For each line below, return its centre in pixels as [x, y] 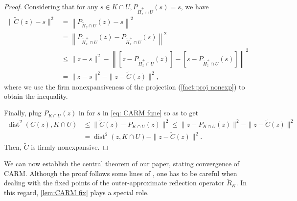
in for [87, 113]
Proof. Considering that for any [51, 6]
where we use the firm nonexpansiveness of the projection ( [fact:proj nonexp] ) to [125, 86]
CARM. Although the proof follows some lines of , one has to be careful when [121, 173]
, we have [195, 6]
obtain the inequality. [36, 96]
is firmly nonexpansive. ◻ [70, 147]
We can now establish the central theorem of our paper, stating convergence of [122, 163]
